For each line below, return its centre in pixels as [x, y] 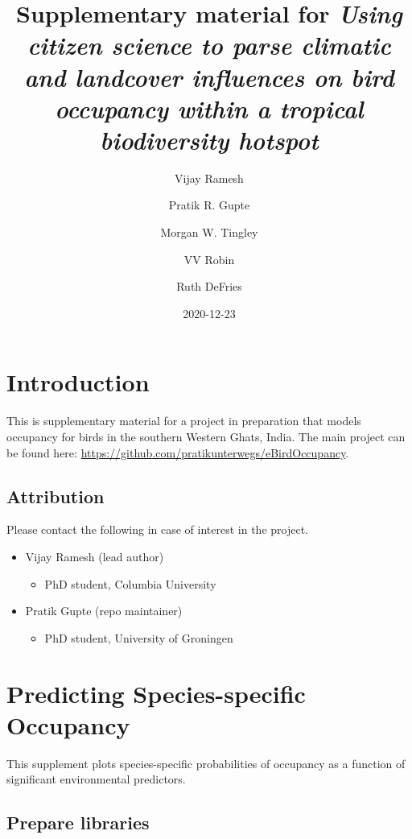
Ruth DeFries [209, 286]
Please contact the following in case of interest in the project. [157, 529]
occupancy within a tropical [209, 108]
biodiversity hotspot [209, 139]
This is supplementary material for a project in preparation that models [184, 421]
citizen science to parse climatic [209, 45]
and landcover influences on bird [209, 76]
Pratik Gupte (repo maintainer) [104, 611]
